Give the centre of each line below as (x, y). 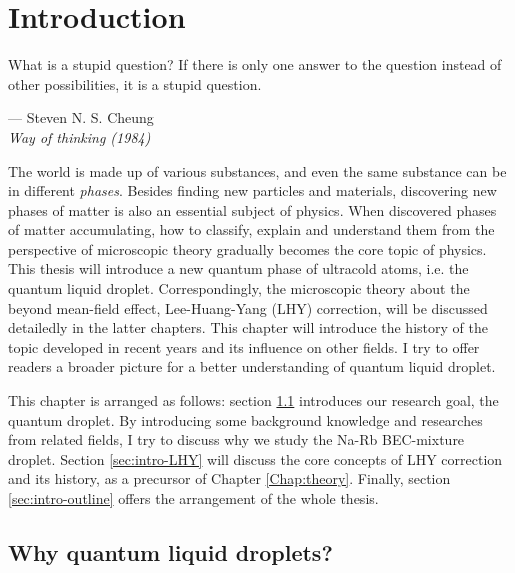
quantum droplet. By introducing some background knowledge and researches (245, 419)
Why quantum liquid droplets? (170, 551)
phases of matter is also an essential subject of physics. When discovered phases (252, 209)
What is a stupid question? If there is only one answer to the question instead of (255, 64)
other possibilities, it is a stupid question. (135, 83)
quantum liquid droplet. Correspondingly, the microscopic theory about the (239, 288)
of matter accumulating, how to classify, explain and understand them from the (251, 229)
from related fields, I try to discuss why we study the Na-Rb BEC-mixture (236, 439)
